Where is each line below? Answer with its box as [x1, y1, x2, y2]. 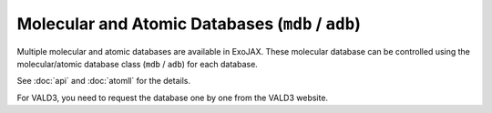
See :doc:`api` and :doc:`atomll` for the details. [16, 76, 191, 87]
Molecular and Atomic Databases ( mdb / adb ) [16, 14, 362, 34]
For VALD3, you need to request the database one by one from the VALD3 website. [16, 92, 328, 103]
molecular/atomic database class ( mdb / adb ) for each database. [16, 58, 259, 69]
